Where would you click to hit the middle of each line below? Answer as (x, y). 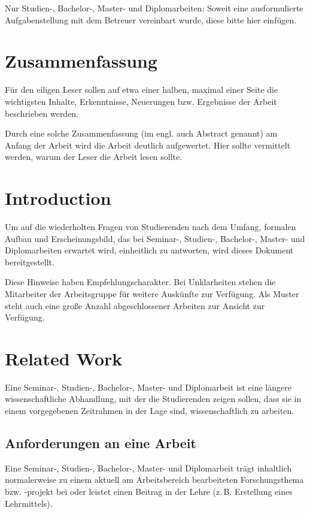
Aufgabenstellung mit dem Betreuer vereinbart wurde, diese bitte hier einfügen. (151, 19)
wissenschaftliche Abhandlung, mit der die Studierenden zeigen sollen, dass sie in (153, 399)
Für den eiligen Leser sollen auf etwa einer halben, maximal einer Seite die (142, 90)
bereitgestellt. (30, 261)
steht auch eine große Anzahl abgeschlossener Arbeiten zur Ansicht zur (135, 305)
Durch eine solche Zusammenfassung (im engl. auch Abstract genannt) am (141, 133)
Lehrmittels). (29, 503)
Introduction (58, 198)
